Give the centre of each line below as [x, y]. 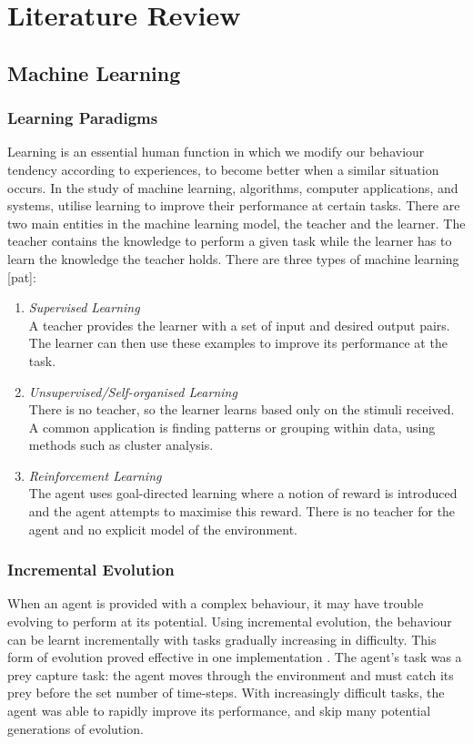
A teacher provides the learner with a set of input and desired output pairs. [239, 325]
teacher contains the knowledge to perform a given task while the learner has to [230, 241]
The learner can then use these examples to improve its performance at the [238, 343]
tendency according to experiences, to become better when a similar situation [223, 169]
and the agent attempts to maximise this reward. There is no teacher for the [242, 511]
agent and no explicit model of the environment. [163, 529]
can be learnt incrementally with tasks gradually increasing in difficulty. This [222, 639]
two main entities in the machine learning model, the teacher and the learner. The [236, 223]
